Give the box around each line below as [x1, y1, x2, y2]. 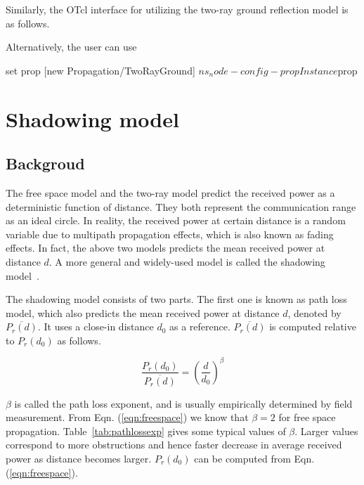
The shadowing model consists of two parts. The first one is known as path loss [6, 292, 347, 306]
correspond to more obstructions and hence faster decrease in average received [6, 437, 342, 452]
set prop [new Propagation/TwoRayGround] [6, 63, 195, 77]
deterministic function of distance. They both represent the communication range [6, 199, 356, 214]
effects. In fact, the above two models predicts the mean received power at [6, 240, 325, 255]
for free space [278, 410, 336, 425]
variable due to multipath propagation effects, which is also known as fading [6, 226, 334, 241]
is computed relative [269, 319, 356, 334]
